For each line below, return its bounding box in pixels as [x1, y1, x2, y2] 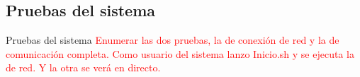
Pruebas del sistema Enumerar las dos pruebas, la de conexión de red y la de [6, 32, 339, 47]
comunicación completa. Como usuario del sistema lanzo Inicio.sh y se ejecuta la [6, 46, 354, 61]
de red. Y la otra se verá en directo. [6, 60, 161, 75]
